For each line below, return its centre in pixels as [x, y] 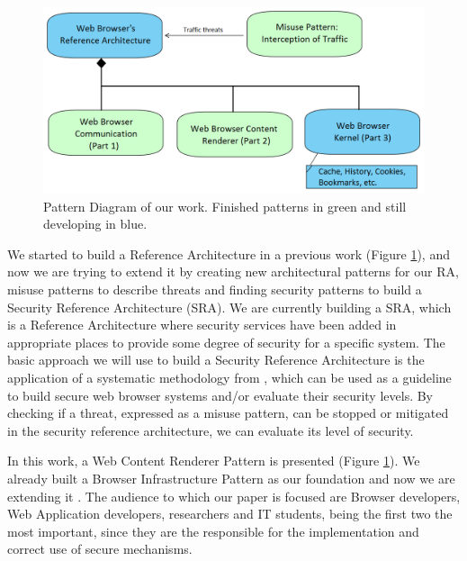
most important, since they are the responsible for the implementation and [213, 531]
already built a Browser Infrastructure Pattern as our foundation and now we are [231, 478]
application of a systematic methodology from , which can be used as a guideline [229, 377]
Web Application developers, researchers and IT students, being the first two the [230, 514]
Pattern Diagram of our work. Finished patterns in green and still [225, 206]
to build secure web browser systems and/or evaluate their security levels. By [220, 395]
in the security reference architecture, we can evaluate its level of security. [211, 430]
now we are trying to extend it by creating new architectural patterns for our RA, [233, 271]
